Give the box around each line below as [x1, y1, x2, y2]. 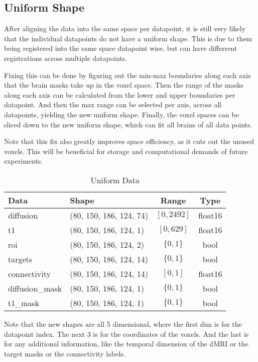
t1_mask [8, 297, 40, 309]
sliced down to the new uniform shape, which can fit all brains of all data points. [4, 119, 252, 129]
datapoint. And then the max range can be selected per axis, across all [4, 99, 222, 110]
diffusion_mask [8, 282, 62, 294]
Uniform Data [90, 174, 140, 186]
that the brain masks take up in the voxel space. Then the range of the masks [4, 80, 243, 90]
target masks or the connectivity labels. [4, 348, 125, 358]
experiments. [4, 156, 43, 166]
